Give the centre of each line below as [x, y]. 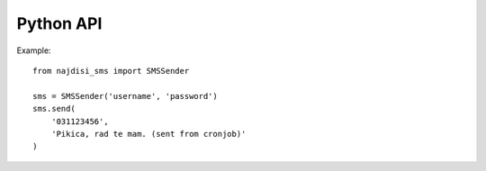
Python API [59, 23]
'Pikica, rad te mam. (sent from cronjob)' [148, 134]
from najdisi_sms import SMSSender [111, 71]
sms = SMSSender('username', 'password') [125, 96]
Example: [34, 50]
